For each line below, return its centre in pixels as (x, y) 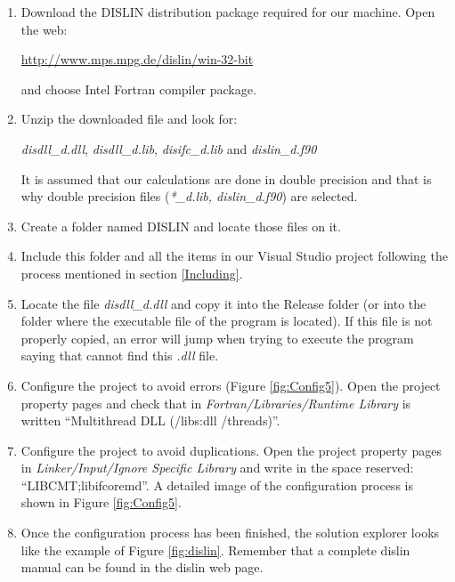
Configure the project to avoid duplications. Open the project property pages (231, 450)
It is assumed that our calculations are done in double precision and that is (226, 178)
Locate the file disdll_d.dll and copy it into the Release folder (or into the (223, 303)
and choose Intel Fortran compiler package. (138, 89)
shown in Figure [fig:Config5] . (101, 502)
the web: (44, 29)
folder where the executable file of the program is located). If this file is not (227, 321)
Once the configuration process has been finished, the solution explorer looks (230, 533)
